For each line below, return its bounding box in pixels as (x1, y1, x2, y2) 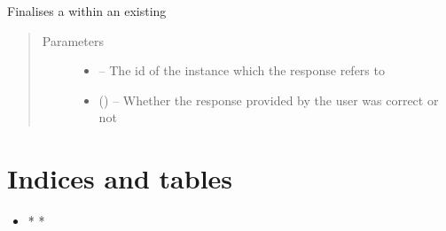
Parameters (42, 31, 104, 50)
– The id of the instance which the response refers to (98, 61, 385, 80)
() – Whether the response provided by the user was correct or (98, 90, 439, 109)
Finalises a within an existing (7, 2, 167, 19)
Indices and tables (7, 160, 233, 196)
